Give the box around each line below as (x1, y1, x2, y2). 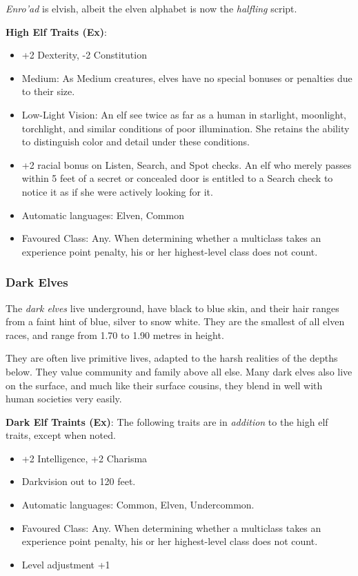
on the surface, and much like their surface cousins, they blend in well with (6, 378, 323, 392)
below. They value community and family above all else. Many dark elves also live (6, 364, 352, 378)
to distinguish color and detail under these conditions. (21, 134, 250, 149)
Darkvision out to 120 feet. (21, 474, 136, 488)
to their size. (21, 84, 75, 99)
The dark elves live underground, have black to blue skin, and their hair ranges (6, 300, 339, 315)
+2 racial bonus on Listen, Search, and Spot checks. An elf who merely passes (21, 157, 352, 172)
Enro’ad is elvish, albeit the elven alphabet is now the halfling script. (6, 1, 297, 15)
